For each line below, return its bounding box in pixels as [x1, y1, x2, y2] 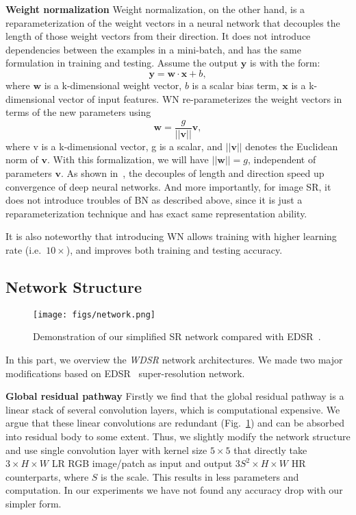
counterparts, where [5, 469, 89, 483]
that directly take [233, 442, 307, 457]
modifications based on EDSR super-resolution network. [5, 366, 245, 380]
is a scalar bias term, [192, 77, 279, 92]
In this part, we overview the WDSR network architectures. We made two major [5, 352, 343, 367]
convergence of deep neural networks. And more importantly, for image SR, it [5, 179, 331, 193]
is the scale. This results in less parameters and [101, 469, 299, 483]
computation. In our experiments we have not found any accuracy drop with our [5, 483, 343, 497]
